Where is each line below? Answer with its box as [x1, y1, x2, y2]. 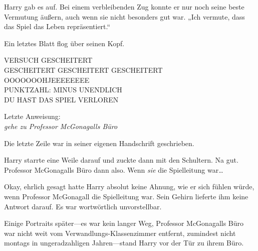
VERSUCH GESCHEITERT [4, 55, 93, 65]
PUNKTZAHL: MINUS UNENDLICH [4, 84, 122, 95]
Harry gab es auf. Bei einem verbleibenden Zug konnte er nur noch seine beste [4, 2, 244, 12]
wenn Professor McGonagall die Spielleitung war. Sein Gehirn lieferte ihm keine [4, 191, 248, 201]
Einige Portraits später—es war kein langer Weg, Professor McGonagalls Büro [4, 218, 244, 228]
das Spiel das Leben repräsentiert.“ [4, 21, 111, 32]
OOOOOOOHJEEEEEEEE [4, 74, 90, 85]
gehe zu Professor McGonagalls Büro [4, 120, 118, 131]
